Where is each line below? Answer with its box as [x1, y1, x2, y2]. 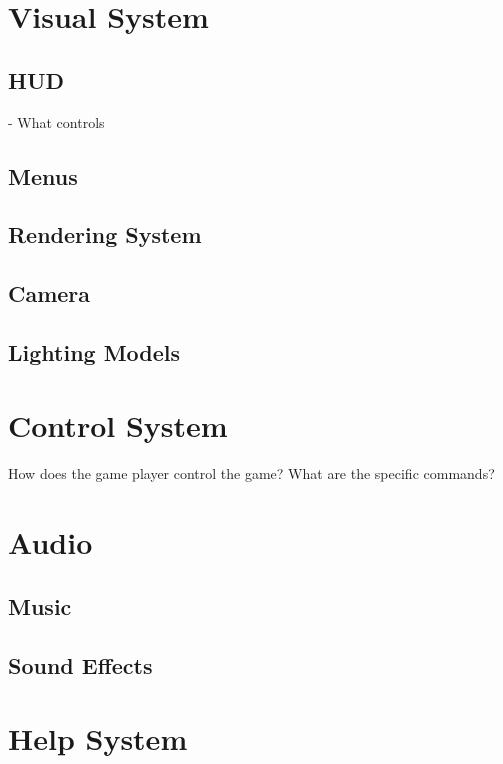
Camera [8, 278, 91, 309]
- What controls [8, 111, 105, 132]
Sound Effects [8, 649, 153, 680]
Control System [8, 405, 228, 446]
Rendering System [8, 219, 202, 250]
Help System [8, 718, 188, 759]
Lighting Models [8, 336, 181, 367]
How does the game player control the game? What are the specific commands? [8, 463, 495, 484]
